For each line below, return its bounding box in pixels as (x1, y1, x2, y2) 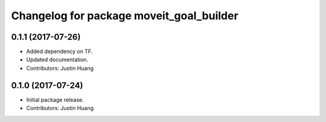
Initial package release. (26, 96, 84, 103)
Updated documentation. (26, 56, 89, 63)
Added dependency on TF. (26, 48, 93, 55)
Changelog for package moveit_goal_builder (11, 9, 238, 22)
